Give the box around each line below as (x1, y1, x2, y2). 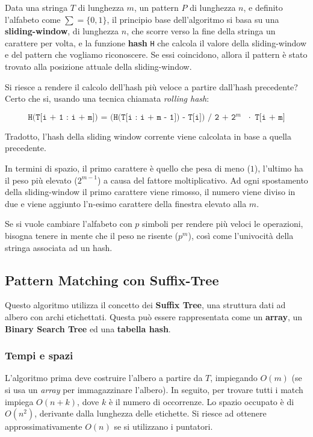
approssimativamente (5, 420, 82, 433)
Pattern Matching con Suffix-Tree (5, 270, 219, 289)
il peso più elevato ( (5, 173, 78, 186)
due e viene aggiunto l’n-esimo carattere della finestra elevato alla (5, 197, 247, 209)
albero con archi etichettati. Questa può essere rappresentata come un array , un (5, 310, 303, 323)
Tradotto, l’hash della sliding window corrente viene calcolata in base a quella (5, 129, 291, 142)
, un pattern (134, 1, 179, 13)
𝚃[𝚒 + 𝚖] (255, 113, 285, 122)
